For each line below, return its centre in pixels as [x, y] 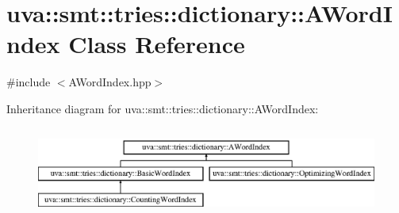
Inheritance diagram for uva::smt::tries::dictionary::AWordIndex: [163, 108]
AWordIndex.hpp [110, 82]
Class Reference [157, 44]
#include [29, 82]
